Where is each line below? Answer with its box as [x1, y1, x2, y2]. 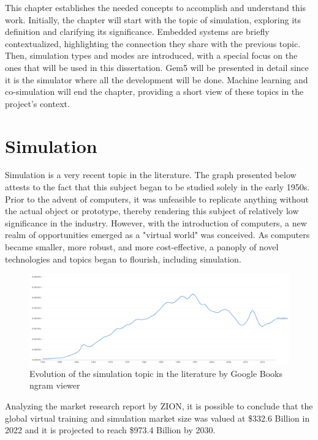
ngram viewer [29, 379, 80, 392]
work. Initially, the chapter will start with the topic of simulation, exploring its [5, 13, 301, 26]
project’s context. [5, 97, 70, 110]
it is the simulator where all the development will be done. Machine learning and [5, 73, 308, 86]
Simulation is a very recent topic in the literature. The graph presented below [5, 168, 297, 181]
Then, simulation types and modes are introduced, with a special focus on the [5, 49, 298, 62]
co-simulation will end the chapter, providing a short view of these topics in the [5, 85, 304, 98]
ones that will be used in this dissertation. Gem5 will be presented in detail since [5, 61, 309, 73]
